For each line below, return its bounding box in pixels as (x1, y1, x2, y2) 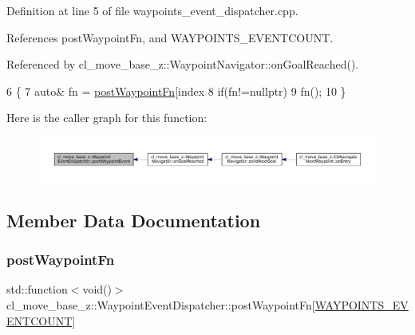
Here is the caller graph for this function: (6, 109, 207, 126)
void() (82, 281, 112, 298)
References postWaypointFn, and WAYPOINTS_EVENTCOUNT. (6, 29, 334, 45)
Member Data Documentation (6, 207, 261, 232)
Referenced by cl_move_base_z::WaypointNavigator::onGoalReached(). (6, 56, 359, 73)
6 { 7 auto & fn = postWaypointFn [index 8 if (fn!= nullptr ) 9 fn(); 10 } (6, 82, 346, 99)
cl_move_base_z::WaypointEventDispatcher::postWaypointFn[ (6, 297, 315, 313)
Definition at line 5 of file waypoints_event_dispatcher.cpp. (6, 2, 298, 18)
